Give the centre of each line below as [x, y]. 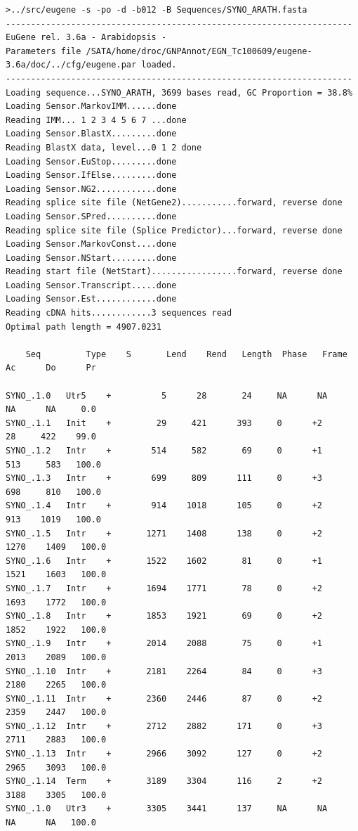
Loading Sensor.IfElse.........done [91, 175]
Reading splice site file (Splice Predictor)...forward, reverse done [174, 230]
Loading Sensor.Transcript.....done [91, 285]
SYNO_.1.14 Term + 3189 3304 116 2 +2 [164, 781]
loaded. [159, 65]
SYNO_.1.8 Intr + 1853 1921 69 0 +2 [164, 616]
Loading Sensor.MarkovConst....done [91, 244]
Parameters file [44, 51]
